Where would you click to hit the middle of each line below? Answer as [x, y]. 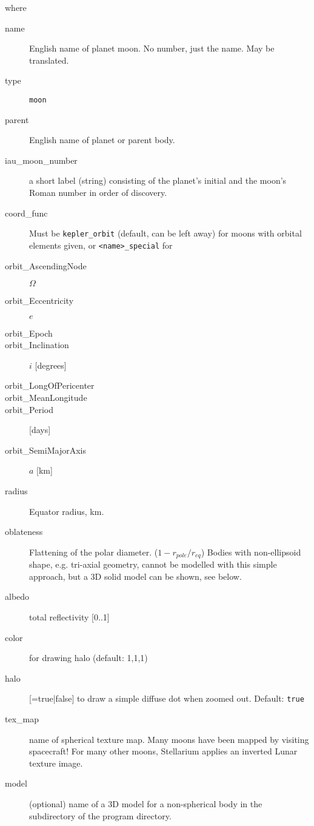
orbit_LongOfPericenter [50, 385]
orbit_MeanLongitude [46, 398]
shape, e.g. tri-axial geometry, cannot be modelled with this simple [153, 564]
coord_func [26, 213]
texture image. [56, 763]
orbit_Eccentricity [39, 301]
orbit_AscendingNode [46, 265]
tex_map [22, 719]
